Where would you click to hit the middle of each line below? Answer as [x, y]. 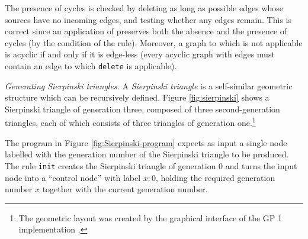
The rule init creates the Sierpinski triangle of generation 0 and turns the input [151, 165]
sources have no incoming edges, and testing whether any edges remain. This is [148, 19]
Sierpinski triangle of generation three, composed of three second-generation [142, 109]
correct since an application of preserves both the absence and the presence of [146, 31]
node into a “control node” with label [73, 177]
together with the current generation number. [125, 189]
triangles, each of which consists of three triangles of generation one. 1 [130, 122]
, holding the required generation [216, 177]
